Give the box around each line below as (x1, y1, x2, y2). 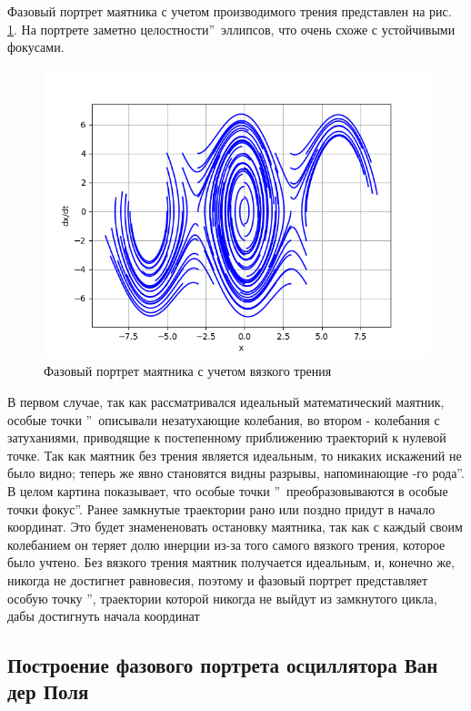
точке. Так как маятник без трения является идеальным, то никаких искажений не (7, 445, 462, 464)
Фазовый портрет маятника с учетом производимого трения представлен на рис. (7, 2, 452, 20)
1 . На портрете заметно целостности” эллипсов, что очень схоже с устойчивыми (7, 19, 456, 38)
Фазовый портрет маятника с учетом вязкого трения (44, 361, 332, 381)
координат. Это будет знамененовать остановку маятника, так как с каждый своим (7, 517, 463, 536)
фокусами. (7, 37, 65, 56)
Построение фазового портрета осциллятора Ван (7, 651, 438, 679)
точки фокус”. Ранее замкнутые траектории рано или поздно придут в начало (7, 499, 436, 518)
